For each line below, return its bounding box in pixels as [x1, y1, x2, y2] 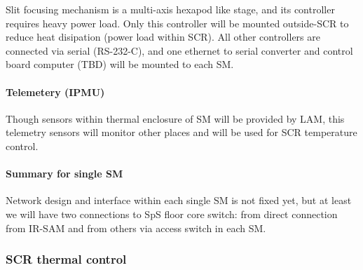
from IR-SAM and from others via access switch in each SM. [6, 220, 266, 235]
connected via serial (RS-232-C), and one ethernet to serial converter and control [6, 43, 353, 58]
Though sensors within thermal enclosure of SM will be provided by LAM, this [6, 111, 345, 126]
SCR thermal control [6, 250, 127, 268]
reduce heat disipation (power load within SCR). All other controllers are [6, 29, 320, 44]
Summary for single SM [6, 166, 123, 181]
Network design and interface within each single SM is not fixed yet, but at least [6, 193, 352, 208]
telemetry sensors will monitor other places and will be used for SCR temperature [6, 125, 357, 140]
